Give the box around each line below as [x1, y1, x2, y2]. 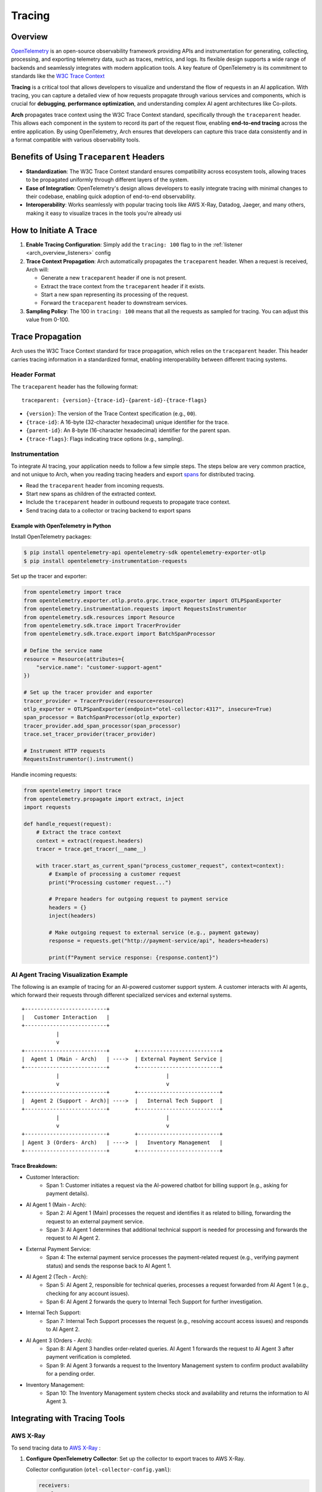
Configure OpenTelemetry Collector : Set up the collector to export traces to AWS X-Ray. [26, 1455, 246, 1462]
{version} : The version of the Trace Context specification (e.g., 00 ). [26, 410, 197, 417]
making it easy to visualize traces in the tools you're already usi [26, 209, 182, 217]
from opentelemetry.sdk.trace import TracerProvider [23, 622, 181, 629]
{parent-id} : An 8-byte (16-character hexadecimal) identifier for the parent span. [26, 427, 231, 434]
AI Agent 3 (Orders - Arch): [26, 1337, 92, 1344]
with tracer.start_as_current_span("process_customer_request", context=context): [36, 862, 285, 869]
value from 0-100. [26, 316, 70, 323]
